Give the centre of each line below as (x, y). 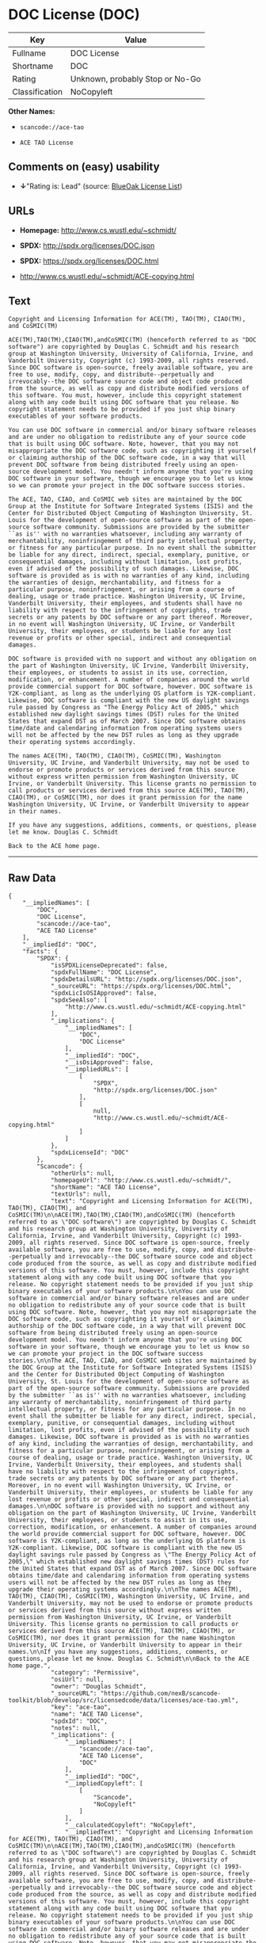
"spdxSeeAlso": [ (79, 1000)
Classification (38, 91)
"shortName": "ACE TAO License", (105, 1187)
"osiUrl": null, (77, 1680)
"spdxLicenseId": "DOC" (89, 1153)
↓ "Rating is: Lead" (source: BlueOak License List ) (101, 186)
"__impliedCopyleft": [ (104, 1784)
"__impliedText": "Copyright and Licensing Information (159, 1832)
